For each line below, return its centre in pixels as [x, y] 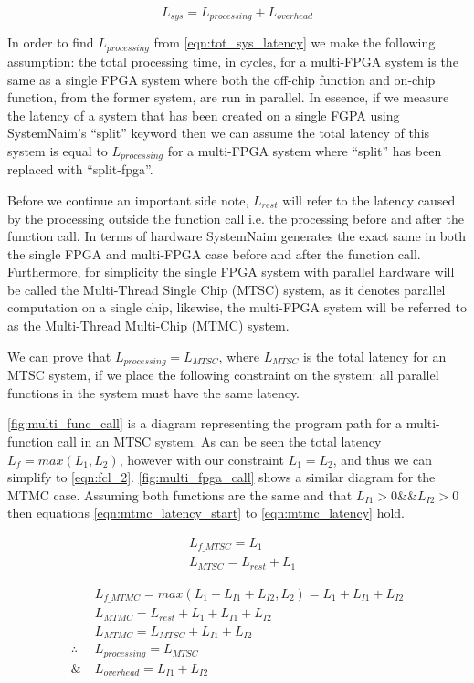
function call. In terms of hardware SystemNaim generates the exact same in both [237, 236]
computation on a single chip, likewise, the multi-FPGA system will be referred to [237, 307]
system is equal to [58, 150]
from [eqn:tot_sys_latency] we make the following [295, 42]
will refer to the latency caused [369, 200]
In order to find [51, 42]
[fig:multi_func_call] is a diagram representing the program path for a [205, 423]
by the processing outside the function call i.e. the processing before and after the [236, 218]
